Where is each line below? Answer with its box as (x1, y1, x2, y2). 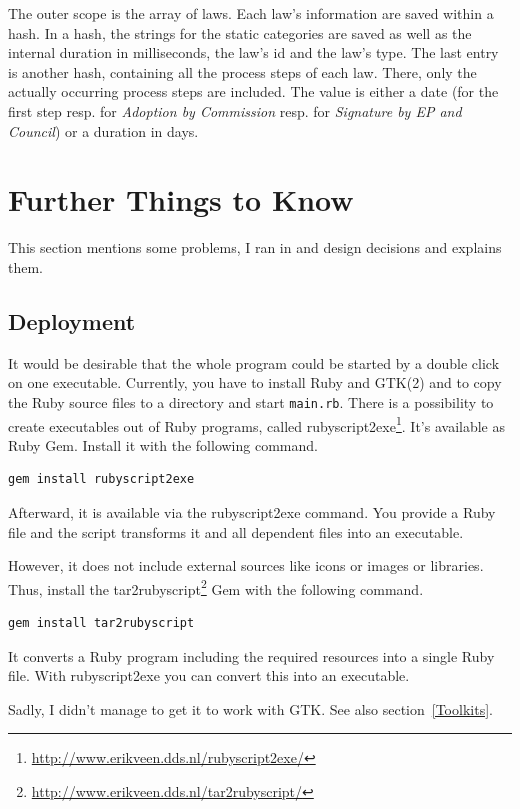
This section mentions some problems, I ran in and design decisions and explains (8, 237, 502, 258)
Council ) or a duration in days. (8, 120, 199, 141)
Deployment (8, 305, 136, 336)
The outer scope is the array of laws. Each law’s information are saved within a (8, 3, 494, 23)
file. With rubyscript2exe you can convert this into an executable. (8, 665, 410, 686)
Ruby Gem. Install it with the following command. (8, 434, 318, 455)
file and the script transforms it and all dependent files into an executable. (8, 521, 464, 542)
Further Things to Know (8, 179, 354, 220)
